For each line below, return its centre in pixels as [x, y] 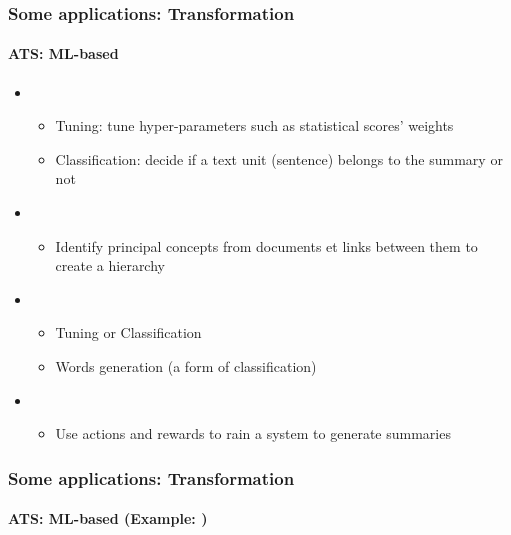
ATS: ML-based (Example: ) [108, 518]
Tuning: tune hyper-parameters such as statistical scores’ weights [254, 125]
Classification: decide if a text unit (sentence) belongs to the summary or [279, 158]
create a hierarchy [110, 265]
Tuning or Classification [128, 332]
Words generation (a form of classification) [186, 365]
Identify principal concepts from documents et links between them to [266, 245]
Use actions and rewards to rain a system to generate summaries [253, 433]
